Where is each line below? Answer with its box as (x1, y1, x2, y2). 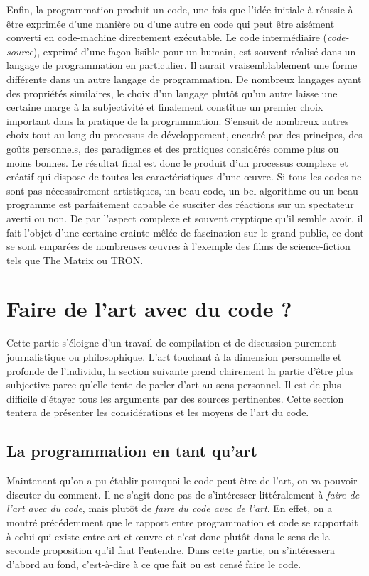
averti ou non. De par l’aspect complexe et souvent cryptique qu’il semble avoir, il (6, 210, 363, 225)
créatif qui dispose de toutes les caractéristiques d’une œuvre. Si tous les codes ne (6, 169, 362, 184)
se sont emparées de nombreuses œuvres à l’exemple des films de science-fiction (6, 239, 351, 254)
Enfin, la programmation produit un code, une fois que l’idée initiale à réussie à (6, 2, 353, 16)
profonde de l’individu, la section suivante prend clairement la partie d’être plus (6, 363, 354, 378)
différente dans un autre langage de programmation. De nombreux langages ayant (6, 71, 362, 86)
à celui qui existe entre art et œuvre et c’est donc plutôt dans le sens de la (6, 528, 330, 543)
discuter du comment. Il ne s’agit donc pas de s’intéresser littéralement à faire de (6, 487, 360, 501)
